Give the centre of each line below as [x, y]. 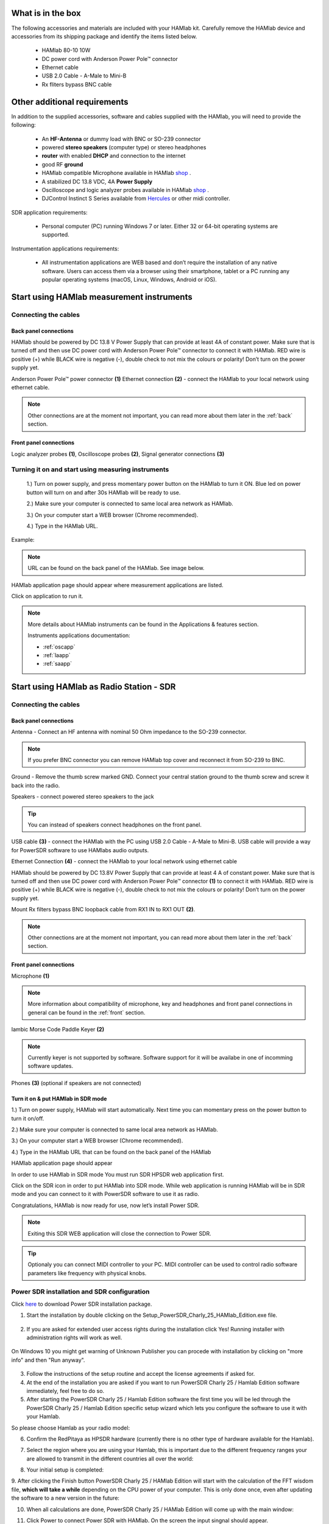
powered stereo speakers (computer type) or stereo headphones [124, 147]
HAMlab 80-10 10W [66, 50]
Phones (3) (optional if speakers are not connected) [76, 1083]
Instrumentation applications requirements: [65, 248]
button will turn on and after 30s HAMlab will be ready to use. [104, 492]
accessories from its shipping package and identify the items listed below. [104, 36]
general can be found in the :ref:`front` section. [87, 1013]
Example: [23, 540]
